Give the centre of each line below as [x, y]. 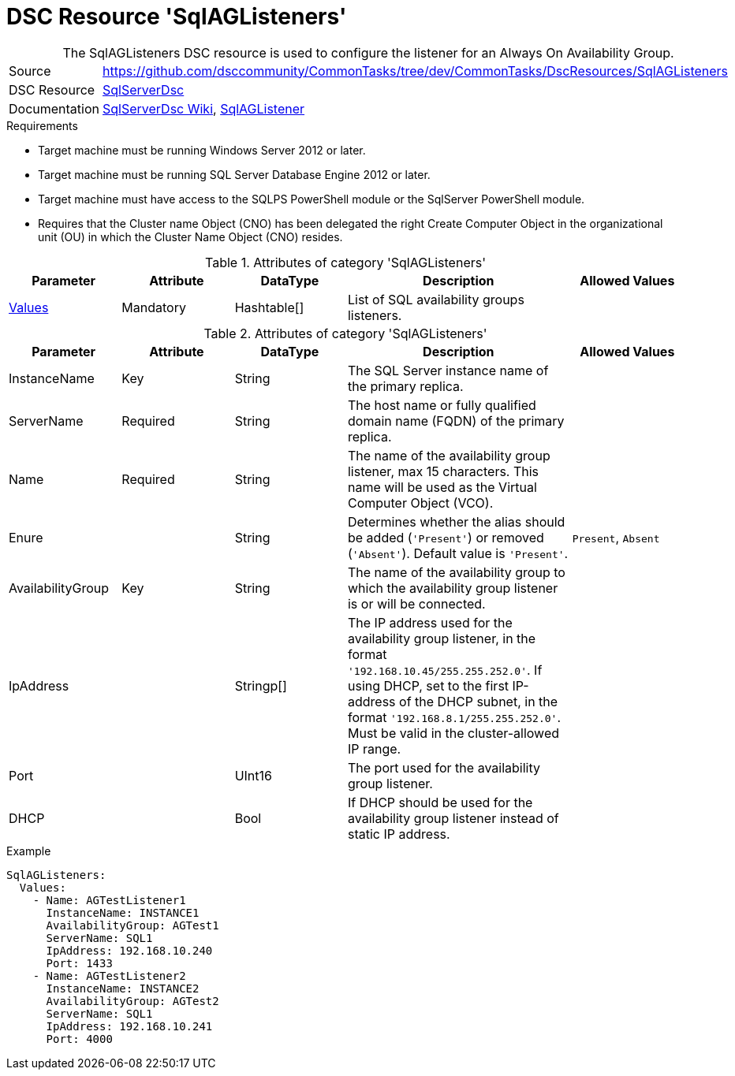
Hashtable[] [269, 307]
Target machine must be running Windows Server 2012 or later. [202, 150]
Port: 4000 [79, 1039]
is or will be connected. [416, 603]
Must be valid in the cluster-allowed [453, 733]
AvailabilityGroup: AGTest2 [132, 1001]
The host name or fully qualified [442, 405]
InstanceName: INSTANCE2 [123, 988]
